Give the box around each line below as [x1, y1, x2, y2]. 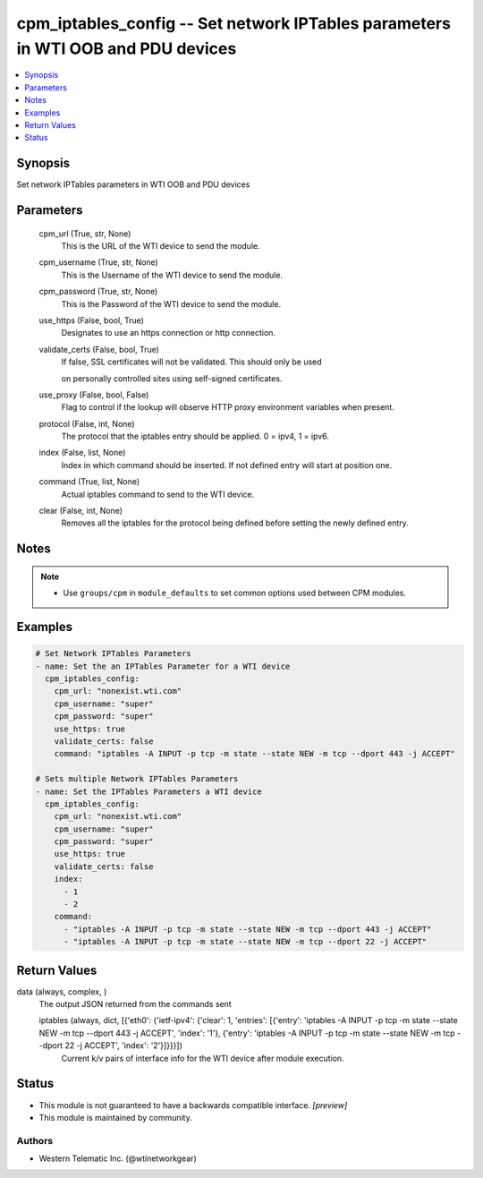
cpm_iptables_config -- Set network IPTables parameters [16, 13, 452, 33]
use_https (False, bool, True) [38, 314, 145, 326]
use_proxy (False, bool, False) [38, 389, 149, 400]
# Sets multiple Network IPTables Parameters [35, 774, 239, 784]
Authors [16, 1134, 54, 1147]
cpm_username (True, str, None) [38, 257, 158, 268]
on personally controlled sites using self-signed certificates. [61, 372, 283, 384]
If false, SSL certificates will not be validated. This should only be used [61, 356, 322, 367]
